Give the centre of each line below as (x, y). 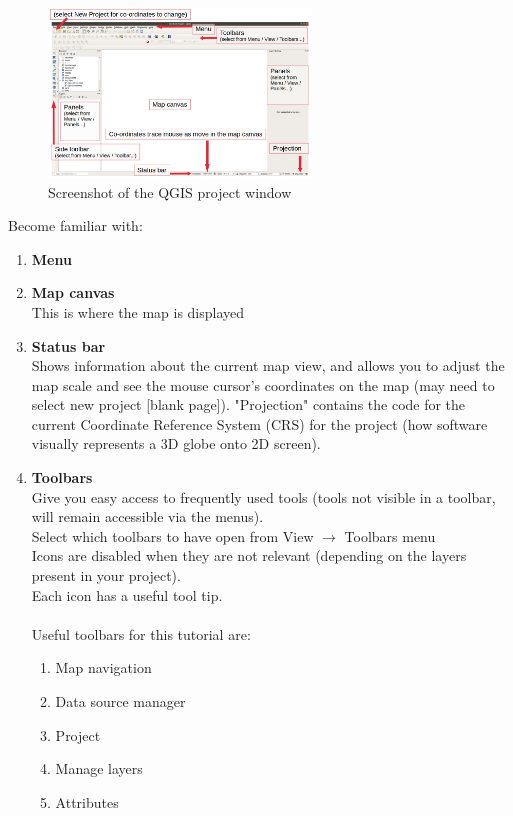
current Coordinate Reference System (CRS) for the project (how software (259, 423)
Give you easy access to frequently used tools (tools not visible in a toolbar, (263, 496)
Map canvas (73, 292)
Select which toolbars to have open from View (172, 535)
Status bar (68, 345)
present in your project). (106, 575)
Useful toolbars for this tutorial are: (141, 633)
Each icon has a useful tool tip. (127, 594)
